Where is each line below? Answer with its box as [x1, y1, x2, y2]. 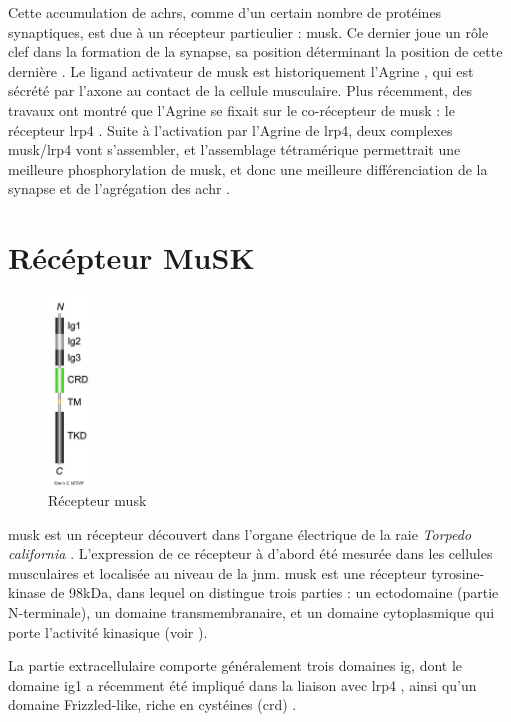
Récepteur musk [48, 489, 147, 510]
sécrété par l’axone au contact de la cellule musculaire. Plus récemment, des [8, 80, 473, 101]
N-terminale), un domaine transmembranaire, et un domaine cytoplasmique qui [8, 601, 495, 622]
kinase [8, 582, 46, 603]
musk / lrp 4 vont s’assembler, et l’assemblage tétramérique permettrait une [8, 139, 461, 160]
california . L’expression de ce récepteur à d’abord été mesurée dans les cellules [8, 543, 493, 564]
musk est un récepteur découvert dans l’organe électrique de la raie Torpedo [8, 523, 472, 544]
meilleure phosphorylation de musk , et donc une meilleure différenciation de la [8, 158, 488, 179]
